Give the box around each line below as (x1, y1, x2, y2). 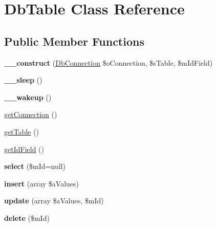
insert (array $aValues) (4, 178, 79, 188)
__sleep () (4, 74, 42, 85)
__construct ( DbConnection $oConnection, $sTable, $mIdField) (4, 57, 213, 68)
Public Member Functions (4, 33, 144, 49)
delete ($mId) (4, 212, 50, 223)
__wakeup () (4, 91, 52, 102)
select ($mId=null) (4, 161, 66, 172)
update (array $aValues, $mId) (4, 195, 104, 206)
